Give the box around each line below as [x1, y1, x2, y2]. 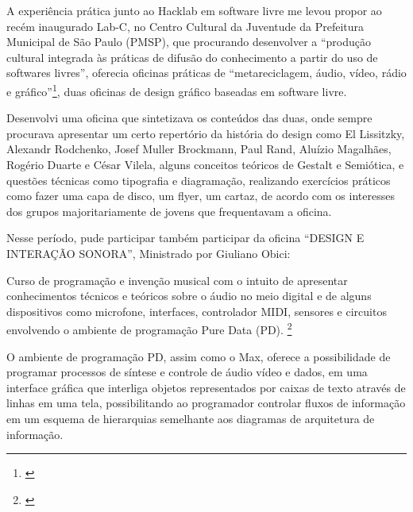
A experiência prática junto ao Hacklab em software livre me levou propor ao [6, 2, 382, 18]
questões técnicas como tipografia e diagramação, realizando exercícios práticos [6, 171, 391, 188]
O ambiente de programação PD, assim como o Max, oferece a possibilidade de [6, 348, 391, 364]
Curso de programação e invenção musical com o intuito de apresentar [6, 271, 348, 288]
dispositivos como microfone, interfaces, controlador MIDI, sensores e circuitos [6, 302, 387, 319]
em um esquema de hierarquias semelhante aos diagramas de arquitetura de [6, 410, 375, 426]
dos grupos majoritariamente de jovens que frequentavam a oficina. [6, 202, 332, 219]
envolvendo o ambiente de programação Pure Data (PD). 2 [6, 319, 292, 337]
